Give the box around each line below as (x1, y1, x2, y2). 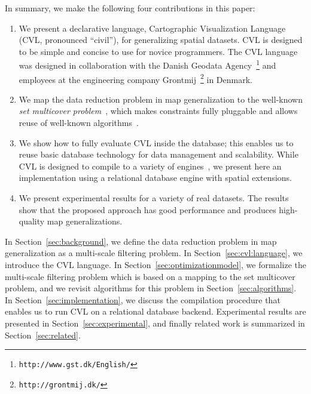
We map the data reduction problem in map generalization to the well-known (19, 93, 303, 105)
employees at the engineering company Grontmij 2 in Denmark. (19, 71, 252, 85)
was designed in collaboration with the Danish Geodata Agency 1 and (19, 57, 276, 72)
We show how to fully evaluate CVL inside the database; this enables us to (19, 136, 294, 149)
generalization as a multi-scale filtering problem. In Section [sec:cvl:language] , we (5, 247, 303, 259)
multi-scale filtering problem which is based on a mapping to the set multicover (5, 270, 295, 282)
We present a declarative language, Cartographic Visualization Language (19, 21, 286, 34)
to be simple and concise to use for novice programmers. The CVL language (19, 45, 298, 57)
